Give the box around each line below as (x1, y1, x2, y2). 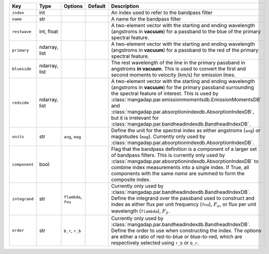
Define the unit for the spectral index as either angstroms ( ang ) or (111, 127, 261, 134)
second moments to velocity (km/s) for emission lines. (111, 71, 236, 78)
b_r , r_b (63, 227, 82, 234)
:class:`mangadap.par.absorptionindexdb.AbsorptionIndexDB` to (111, 158, 259, 165)
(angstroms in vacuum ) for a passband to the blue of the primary (111, 28, 261, 35)
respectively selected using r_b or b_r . (111, 239, 199, 246)
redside (12, 100, 29, 105)
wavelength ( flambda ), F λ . (111, 208, 170, 215)
